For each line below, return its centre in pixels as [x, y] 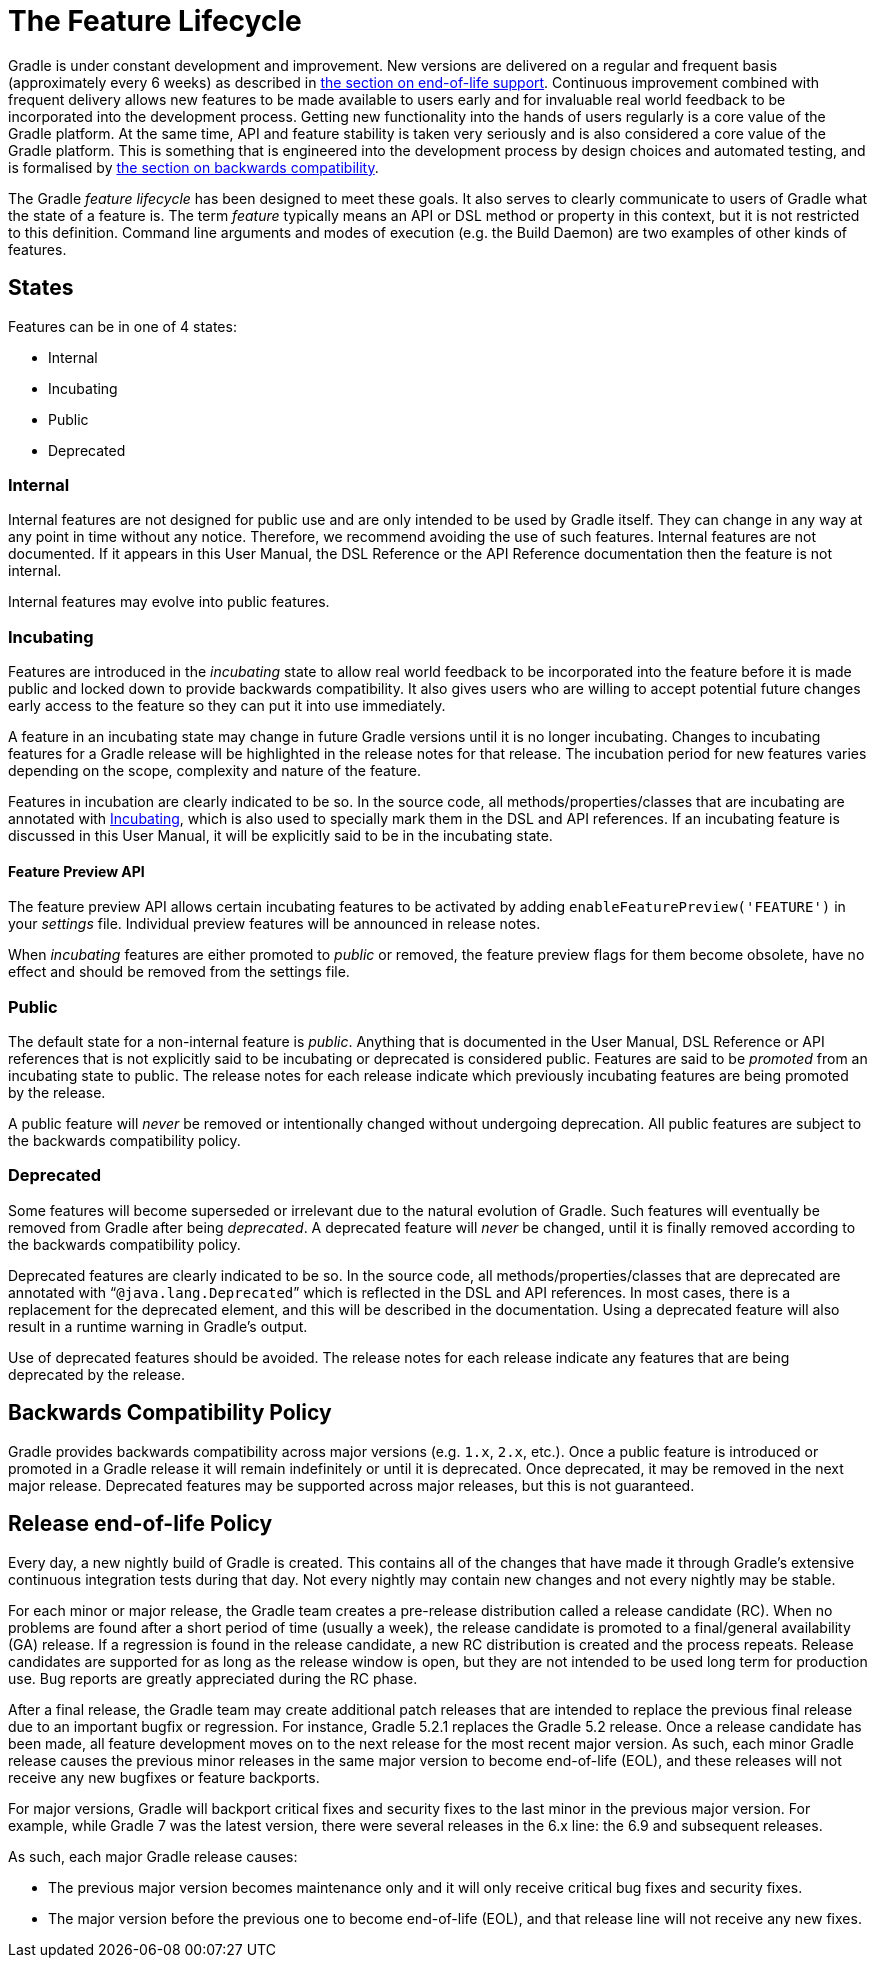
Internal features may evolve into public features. [169, 602]
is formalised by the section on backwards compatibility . [193, 167]
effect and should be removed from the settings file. [179, 972]
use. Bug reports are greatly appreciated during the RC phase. [213, 1678]
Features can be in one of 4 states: [122, 326]
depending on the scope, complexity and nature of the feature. [214, 771]
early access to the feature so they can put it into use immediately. [227, 706]
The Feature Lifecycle [155, 21]
